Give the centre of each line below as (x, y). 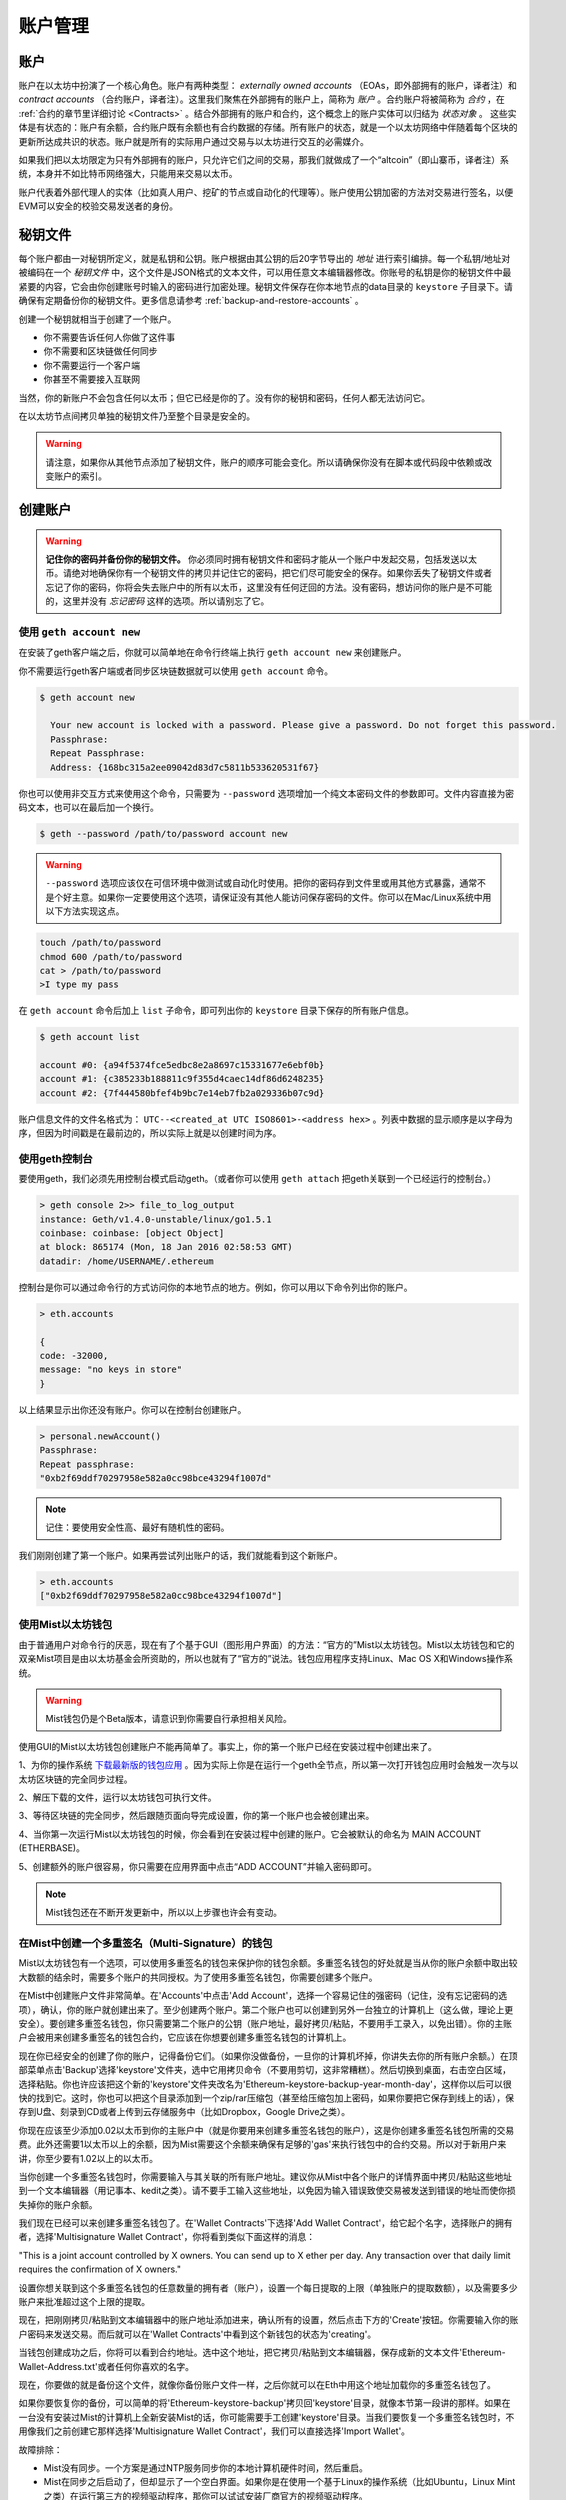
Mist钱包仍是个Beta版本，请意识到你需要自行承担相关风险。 (168, 1719)
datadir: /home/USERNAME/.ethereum (126, 1261)
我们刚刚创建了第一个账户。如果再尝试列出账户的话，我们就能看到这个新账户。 (180, 1555)
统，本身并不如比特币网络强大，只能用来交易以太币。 (128, 174)
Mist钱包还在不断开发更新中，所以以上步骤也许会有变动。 (164, 1912)
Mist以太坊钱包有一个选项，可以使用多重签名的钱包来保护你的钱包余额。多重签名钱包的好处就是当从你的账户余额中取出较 (268, 1963)
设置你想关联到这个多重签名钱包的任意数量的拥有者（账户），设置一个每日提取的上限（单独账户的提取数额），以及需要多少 (268, 2287)
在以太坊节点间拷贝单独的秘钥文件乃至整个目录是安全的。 (136, 416)
